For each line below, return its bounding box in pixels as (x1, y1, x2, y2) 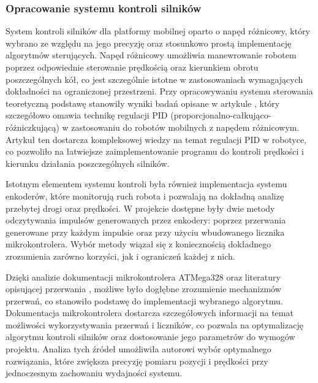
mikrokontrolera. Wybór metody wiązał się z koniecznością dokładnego (6, 238, 271, 250)
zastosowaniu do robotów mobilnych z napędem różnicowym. (71, 120, 300, 133)
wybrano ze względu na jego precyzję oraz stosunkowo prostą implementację (6, 36, 292, 49)
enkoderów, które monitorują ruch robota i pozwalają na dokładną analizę (6, 189, 284, 202)
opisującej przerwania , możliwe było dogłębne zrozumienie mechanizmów (6, 282, 281, 295)
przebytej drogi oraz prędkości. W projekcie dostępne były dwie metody (6, 201, 275, 214)
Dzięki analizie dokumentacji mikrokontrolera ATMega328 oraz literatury (6, 270, 281, 283)
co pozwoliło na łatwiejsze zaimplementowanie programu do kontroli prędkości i (6, 145, 304, 158)
